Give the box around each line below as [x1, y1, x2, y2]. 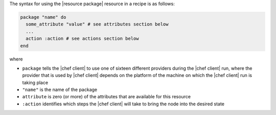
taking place [22, 79, 49, 85]
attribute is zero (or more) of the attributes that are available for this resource [22, 94, 191, 100]
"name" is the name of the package [22, 87, 98, 93]
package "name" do [20, 14, 66, 20]
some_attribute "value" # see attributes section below [26, 21, 169, 27]
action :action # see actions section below [26, 36, 139, 42]
